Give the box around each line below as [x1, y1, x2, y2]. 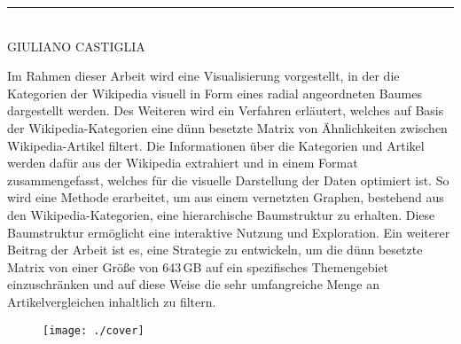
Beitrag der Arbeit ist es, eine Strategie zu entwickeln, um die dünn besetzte [7, 240, 423, 259]
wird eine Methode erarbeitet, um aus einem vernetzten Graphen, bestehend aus [7, 188, 444, 207]
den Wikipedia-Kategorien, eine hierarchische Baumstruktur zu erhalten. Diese [7, 205, 435, 223]
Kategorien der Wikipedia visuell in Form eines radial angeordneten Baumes [7, 83, 422, 102]
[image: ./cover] [43, 324, 145, 337]
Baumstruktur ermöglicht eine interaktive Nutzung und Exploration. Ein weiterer [7, 223, 450, 241]
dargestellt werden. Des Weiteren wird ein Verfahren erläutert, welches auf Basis [7, 101, 444, 120]
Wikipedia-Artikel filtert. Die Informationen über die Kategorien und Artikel [7, 136, 425, 154]
